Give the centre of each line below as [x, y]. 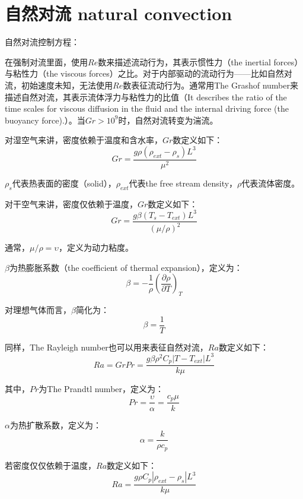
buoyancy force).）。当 [45, 120]
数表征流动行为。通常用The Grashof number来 [210, 85]
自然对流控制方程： [42, 42]
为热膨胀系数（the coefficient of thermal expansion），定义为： [126, 267]
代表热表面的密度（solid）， [64, 183]
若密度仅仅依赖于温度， [50, 465]
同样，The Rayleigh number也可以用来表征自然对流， [106, 347]
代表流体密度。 [271, 183]
